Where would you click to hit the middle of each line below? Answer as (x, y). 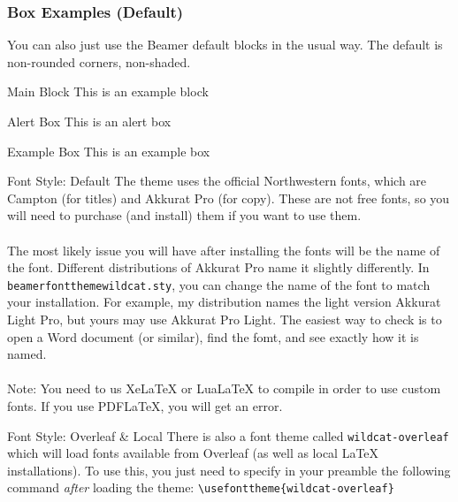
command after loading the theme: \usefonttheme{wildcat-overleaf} (201, 487)
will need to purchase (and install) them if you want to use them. (184, 215)
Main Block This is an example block (108, 91)
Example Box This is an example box (109, 151)
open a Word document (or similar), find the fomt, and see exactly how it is (213, 336)
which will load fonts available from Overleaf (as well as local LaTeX (193, 453)
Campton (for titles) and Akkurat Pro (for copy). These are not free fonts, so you (229, 198)
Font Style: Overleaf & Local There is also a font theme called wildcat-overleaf (228, 435)
